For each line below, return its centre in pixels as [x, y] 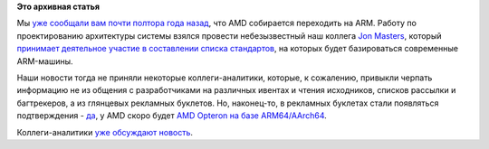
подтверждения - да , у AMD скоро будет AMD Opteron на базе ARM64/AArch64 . [172, 116]
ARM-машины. [45, 61]
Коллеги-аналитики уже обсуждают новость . [105, 132]
